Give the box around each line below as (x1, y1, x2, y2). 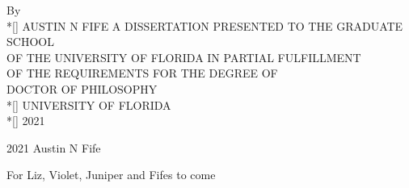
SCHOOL (6, 33, 54, 50)
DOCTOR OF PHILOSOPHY (6, 80, 158, 97)
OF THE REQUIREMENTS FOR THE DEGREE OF (6, 65, 278, 81)
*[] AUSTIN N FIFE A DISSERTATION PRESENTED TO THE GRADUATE (6, 17, 403, 34)
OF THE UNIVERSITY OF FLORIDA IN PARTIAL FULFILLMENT (6, 48, 361, 65)
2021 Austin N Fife (6, 139, 101, 156)
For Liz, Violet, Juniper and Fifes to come (6, 166, 216, 183)
